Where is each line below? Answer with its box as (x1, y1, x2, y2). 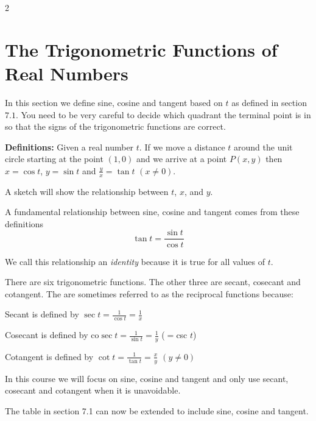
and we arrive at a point (136, 152, 227, 165)
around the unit (234, 140, 293, 153)
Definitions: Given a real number (5, 140, 134, 153)
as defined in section (231, 96, 307, 108)
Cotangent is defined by (5, 350, 94, 363)
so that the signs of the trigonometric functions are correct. (5, 120, 226, 133)
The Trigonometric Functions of (5, 37, 278, 62)
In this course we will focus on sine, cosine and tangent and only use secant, (5, 372, 289, 384)
